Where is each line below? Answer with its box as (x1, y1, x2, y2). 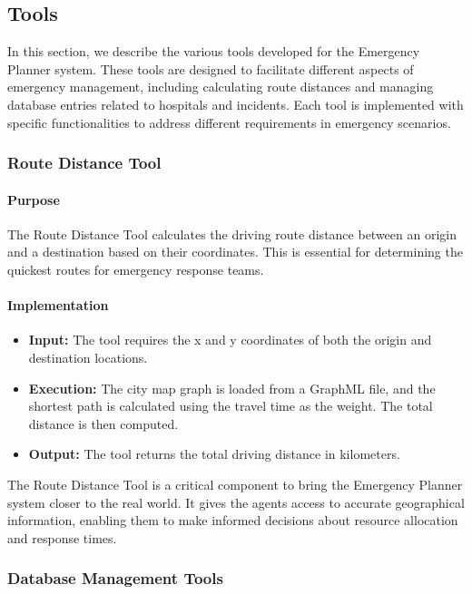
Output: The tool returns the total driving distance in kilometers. (28, 444, 400, 463)
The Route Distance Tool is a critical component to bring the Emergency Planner (7, 474, 463, 493)
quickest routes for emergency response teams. (7, 260, 264, 278)
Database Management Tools (7, 567, 223, 589)
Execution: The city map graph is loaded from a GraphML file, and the (28, 378, 436, 397)
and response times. (7, 528, 117, 547)
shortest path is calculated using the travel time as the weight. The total (28, 396, 433, 415)
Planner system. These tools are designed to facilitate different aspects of (7, 59, 414, 78)
